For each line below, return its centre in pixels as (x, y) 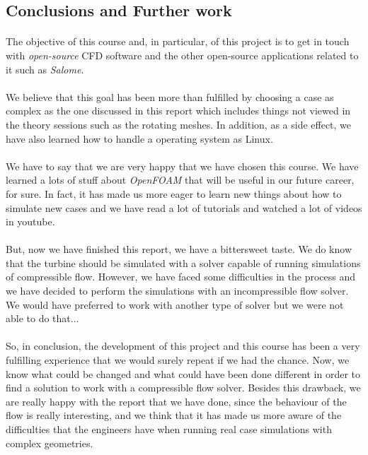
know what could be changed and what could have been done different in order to (183, 373)
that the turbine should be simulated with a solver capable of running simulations (183, 262)
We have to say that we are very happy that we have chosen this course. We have (182, 166)
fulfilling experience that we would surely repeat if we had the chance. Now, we (178, 360)
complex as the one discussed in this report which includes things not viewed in (178, 111)
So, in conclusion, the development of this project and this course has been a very (183, 346)
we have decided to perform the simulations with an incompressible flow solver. (177, 291)
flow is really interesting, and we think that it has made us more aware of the (174, 415)
